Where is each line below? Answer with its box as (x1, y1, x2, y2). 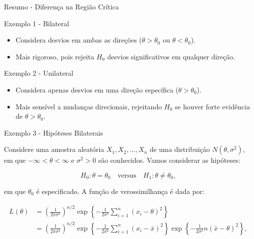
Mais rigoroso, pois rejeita (15, 51, 94, 61)
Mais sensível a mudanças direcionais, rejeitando (15, 101, 162, 111)
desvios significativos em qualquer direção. (107, 51, 235, 61)
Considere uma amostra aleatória (4, 144, 104, 154)
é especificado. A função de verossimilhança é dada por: (36, 186, 205, 196)
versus (117, 172, 136, 179)
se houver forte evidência (175, 101, 250, 111)
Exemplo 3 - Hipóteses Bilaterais (4, 127, 103, 138)
